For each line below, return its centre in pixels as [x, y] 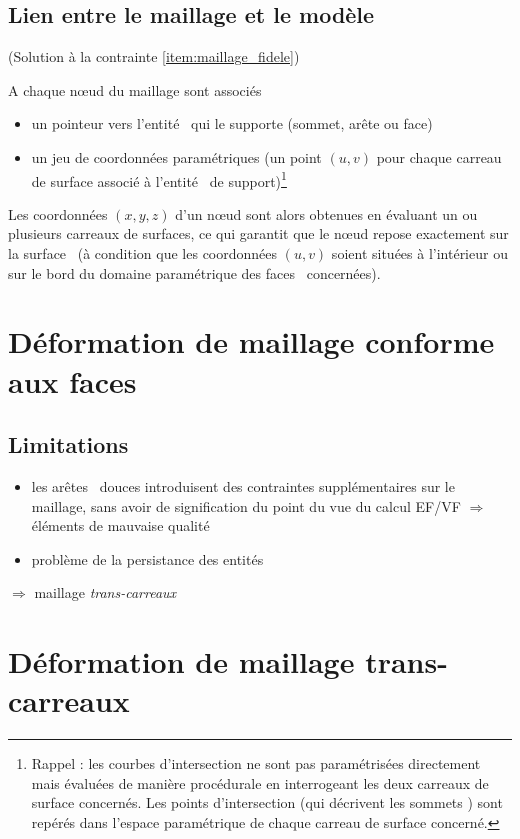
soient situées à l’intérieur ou [419, 253]
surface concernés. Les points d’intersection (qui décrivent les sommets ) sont [267, 802]
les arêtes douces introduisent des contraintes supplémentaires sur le [243, 485]
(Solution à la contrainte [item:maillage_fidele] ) [154, 56]
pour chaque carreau [439, 156]
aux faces [72, 380]
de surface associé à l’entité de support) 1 [159, 179]
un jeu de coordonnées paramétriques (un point [176, 156]
